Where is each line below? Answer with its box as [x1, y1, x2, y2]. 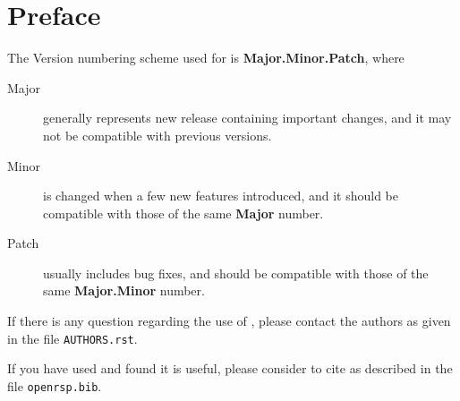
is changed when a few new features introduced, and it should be [43, 186, 398, 205]
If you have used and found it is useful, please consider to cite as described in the [7, 359, 453, 378]
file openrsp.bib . [7, 376, 102, 395]
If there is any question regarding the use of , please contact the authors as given [7, 311, 451, 330]
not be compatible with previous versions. [43, 125, 272, 144]
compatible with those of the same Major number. [43, 203, 324, 222]
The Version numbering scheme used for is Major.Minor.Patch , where [7, 48, 405, 67]
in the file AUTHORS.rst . [7, 328, 138, 347]
